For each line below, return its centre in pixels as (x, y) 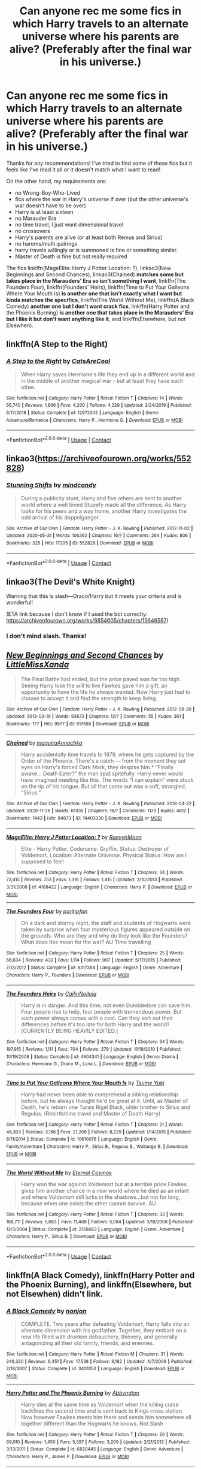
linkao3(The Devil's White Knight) (71, 581)
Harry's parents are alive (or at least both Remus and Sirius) (89, 237)
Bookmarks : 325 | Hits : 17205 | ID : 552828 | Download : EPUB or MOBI (80, 543)
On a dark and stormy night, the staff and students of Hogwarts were (106, 923)
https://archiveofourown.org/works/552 (114, 459)
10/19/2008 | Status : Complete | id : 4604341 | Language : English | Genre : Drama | (92, 1057)
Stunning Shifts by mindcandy (51, 485)
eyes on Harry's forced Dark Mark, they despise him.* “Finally (97, 767)
